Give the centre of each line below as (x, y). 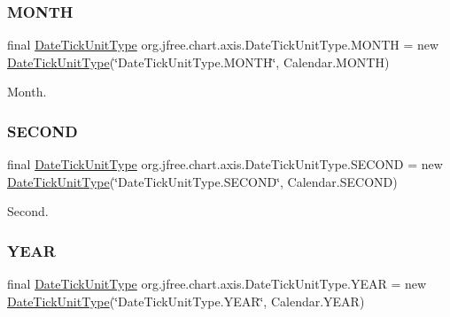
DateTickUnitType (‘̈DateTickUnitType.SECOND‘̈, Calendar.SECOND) (202, 181)
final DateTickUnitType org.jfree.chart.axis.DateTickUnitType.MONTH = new (223, 45)
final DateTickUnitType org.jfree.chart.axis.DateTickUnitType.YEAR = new (217, 284)
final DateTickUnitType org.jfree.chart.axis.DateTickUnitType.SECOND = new (225, 164)
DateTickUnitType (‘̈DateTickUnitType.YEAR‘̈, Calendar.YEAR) (186, 301)
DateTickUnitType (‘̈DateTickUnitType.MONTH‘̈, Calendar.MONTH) (198, 62)
